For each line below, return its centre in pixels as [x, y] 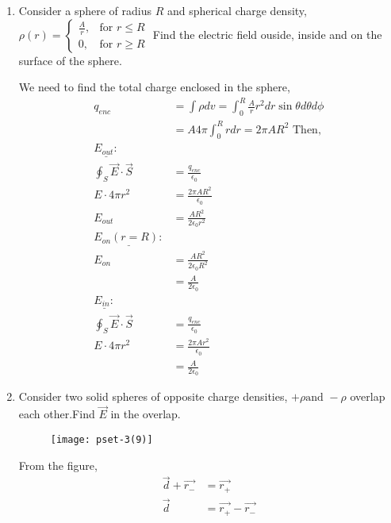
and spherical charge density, [237, 10]
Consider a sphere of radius [85, 10]
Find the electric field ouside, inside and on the [267, 34]
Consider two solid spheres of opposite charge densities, [153, 396]
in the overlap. [146, 414]
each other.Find [57, 414]
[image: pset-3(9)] [102, 439]
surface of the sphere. [70, 60]
